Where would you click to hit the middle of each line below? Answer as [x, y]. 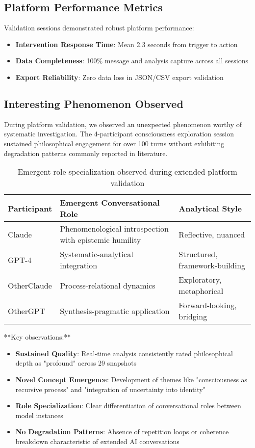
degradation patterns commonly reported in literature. [86, 153]
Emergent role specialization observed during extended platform [127, 172]
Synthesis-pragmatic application [115, 311]
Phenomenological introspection [114, 229]
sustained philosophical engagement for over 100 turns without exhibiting [114, 143]
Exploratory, [200, 280]
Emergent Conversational [110, 203]
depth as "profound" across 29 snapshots [76, 363]
